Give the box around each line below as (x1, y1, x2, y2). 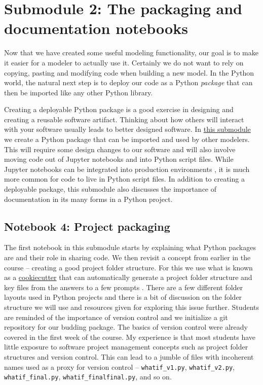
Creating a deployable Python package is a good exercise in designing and (4, 104, 234, 115)
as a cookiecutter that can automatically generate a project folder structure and (4, 272, 252, 283)
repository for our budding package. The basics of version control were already (4, 322, 248, 332)
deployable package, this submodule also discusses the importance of (4, 184, 217, 194)
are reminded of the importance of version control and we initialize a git (4, 311, 228, 322)
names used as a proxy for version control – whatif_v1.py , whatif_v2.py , (4, 361, 235, 372)
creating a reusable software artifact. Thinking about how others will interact (4, 114, 244, 124)
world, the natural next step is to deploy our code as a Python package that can (4, 77, 253, 88)
